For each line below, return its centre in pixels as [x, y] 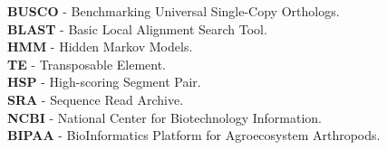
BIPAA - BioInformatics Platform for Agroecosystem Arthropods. [194, 135]
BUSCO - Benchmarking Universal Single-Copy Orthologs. [174, 11]
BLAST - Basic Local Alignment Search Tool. [137, 28]
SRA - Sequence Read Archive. [96, 99]
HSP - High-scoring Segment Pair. [104, 82]
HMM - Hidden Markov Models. [100, 47]
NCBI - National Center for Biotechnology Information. [165, 117]
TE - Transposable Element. [87, 64]
